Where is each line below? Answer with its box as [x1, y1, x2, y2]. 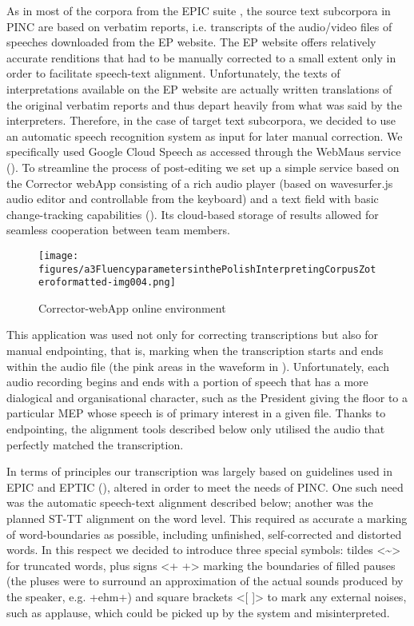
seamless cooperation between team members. [6, 221, 230, 238]
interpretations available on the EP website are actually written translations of [6, 80, 392, 97]
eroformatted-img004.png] [38, 277, 176, 289]
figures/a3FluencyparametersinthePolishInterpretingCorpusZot [38, 263, 376, 275]
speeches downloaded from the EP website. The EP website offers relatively [6, 34, 376, 50]
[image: [38, 249, 79, 261]
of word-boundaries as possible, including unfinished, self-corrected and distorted [6, 525, 402, 542]
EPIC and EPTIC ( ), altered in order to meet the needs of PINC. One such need [6, 478, 404, 495]
